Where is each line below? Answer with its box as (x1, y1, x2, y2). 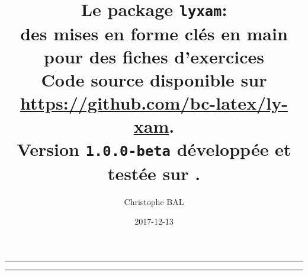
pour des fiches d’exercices (44, 44, 264, 68)
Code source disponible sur (41, 67, 267, 91)
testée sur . (107, 161, 201, 185)
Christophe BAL (124, 195, 184, 207)
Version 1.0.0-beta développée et (17, 137, 291, 161)
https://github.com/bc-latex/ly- (20, 91, 288, 115)
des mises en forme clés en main (20, 21, 288, 45)
